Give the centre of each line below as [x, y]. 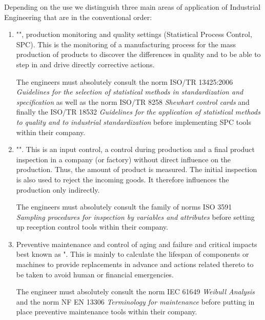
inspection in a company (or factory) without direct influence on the [124, 159]
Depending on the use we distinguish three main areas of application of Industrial [132, 7]
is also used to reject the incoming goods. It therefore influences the [123, 179]
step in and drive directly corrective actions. [85, 64]
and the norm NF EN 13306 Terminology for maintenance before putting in [135, 301]
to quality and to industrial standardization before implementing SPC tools [134, 121]
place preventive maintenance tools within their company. [107, 312]
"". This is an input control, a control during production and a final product [135, 149]
